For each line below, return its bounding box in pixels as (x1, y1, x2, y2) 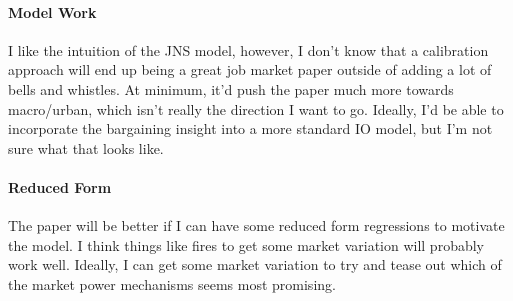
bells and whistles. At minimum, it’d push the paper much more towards (8, 78, 454, 99)
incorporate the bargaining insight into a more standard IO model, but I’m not (8, 118, 493, 139)
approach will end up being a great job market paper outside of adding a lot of (8, 59, 492, 80)
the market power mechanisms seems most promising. (8, 273, 336, 294)
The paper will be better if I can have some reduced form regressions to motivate (8, 215, 505, 236)
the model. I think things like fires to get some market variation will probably (8, 234, 484, 255)
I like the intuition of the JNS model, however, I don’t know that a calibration (8, 39, 489, 60)
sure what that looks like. (8, 137, 164, 158)
